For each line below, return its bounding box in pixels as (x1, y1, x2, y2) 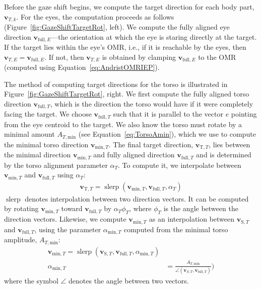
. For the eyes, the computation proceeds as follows (16, 11, 174, 22)
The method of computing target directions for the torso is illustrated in (4, 78, 228, 89)
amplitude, (4, 234, 37, 245)
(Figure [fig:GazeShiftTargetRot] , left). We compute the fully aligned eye (4, 22, 230, 32)
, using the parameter (34, 224, 101, 234)
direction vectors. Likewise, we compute (4, 214, 126, 224)
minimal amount (4, 129, 55, 139)
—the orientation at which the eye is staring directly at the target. (51, 31, 257, 42)
